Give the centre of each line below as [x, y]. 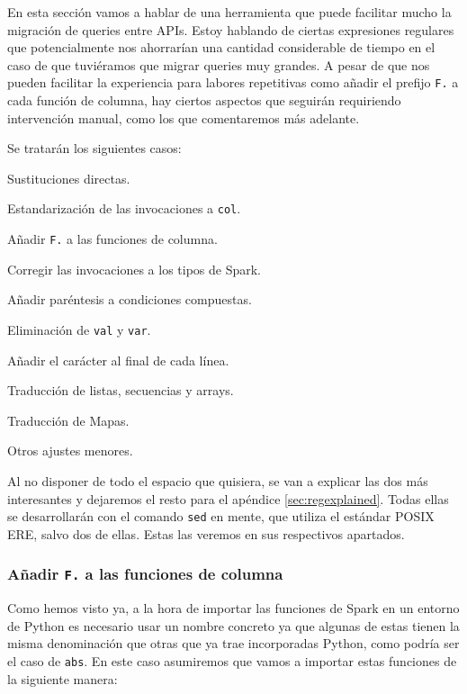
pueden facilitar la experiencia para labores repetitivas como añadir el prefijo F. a [233, 82]
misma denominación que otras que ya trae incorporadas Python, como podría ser [233, 643]
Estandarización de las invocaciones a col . [124, 208]
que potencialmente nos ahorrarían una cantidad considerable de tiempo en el [221, 47]
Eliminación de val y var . [79, 329]
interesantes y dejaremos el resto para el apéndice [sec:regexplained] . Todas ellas [228, 498]
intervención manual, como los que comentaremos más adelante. [184, 117]
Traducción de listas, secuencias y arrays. [121, 390]
